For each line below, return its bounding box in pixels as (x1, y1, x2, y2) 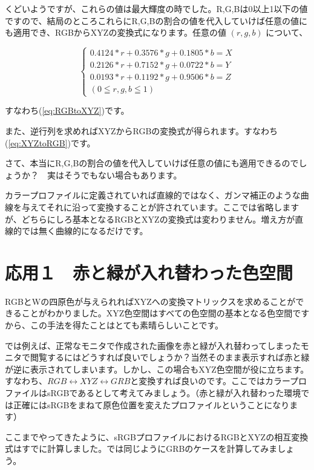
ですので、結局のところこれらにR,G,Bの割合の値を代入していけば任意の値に (5, 14, 308, 27)
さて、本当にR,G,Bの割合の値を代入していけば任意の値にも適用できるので (5, 157, 299, 169)
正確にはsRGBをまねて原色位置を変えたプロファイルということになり (13, 398, 290, 411)
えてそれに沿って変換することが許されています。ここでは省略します (30, 200, 299, 213)
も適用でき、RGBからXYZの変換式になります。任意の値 (5, 26, 226, 39)
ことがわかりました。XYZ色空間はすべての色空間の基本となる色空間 (21, 307, 293, 319)
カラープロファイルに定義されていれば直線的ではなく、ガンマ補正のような (5, 189, 301, 201)
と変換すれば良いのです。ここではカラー (130, 374, 290, 387)
